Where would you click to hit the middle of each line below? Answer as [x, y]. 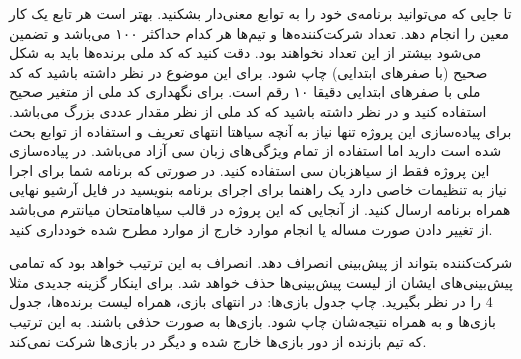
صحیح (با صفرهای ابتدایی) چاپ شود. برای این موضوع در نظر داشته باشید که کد [248, 71]
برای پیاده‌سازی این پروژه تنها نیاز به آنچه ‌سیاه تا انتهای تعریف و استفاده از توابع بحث [260, 130]
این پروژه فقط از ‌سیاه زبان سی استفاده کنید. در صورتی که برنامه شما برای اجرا [249, 169]
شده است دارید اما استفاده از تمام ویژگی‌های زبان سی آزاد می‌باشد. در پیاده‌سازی [255, 150]
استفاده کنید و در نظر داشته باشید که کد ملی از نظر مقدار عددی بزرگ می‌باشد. [248, 110]
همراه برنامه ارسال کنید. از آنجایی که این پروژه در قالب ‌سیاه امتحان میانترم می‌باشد [260, 208]
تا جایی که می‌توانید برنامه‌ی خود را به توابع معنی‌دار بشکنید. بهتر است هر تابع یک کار [260, 13]
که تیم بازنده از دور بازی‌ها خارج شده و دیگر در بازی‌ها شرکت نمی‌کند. [218, 340]
